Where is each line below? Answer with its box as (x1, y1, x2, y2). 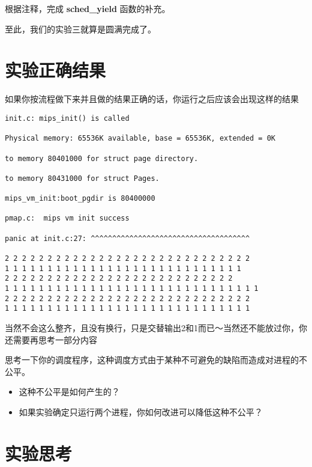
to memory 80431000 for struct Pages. (5, 174, 160, 183)
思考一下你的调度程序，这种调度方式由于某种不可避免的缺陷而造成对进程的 (5, 353, 299, 366)
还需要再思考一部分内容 (5, 333, 97, 346)
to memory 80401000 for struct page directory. (5, 154, 199, 163)
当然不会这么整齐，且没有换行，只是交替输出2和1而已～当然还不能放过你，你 (5, 322, 307, 334)
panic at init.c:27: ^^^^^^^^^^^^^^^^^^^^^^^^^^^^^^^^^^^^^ (5, 234, 250, 243)
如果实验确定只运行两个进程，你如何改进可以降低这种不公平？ (19, 406, 263, 418)
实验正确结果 (5, 58, 106, 82)
